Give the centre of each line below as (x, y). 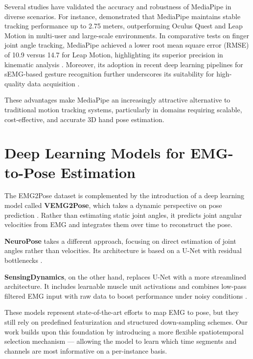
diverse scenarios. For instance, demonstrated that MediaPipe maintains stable (123, 16)
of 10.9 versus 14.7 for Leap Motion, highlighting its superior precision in (114, 54)
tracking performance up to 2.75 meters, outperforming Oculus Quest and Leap (124, 26)
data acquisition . (54, 83)
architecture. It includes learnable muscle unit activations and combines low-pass (126, 286)
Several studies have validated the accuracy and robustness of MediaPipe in (118, 6)
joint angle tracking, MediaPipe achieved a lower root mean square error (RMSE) (127, 45)
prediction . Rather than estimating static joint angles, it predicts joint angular (123, 215)
